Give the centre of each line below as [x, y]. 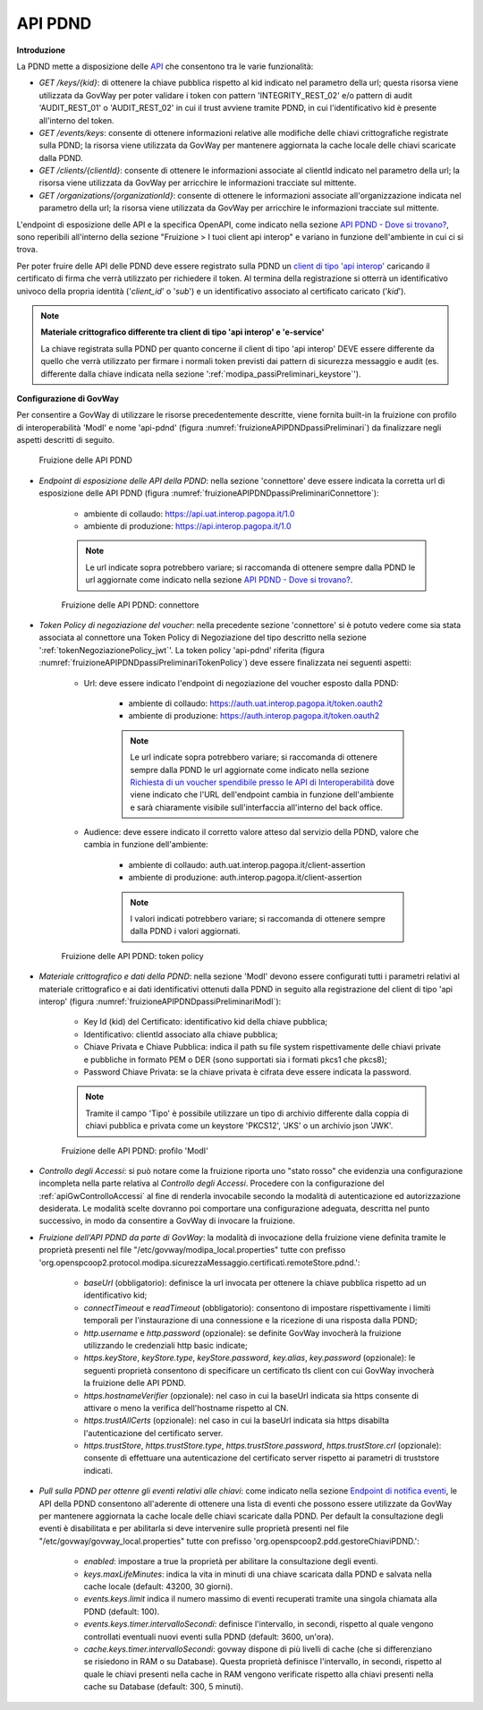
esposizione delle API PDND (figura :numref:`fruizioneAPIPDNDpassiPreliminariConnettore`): [209, 493]
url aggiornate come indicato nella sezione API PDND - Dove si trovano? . [219, 580]
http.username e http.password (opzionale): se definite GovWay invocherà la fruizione [242, 1332]
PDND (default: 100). [122, 1612]
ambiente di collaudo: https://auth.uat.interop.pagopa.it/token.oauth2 [256, 703]
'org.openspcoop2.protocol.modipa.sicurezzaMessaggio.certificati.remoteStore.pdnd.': [199, 1263]
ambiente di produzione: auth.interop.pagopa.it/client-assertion [245, 878]
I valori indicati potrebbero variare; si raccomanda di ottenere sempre [258, 919]
